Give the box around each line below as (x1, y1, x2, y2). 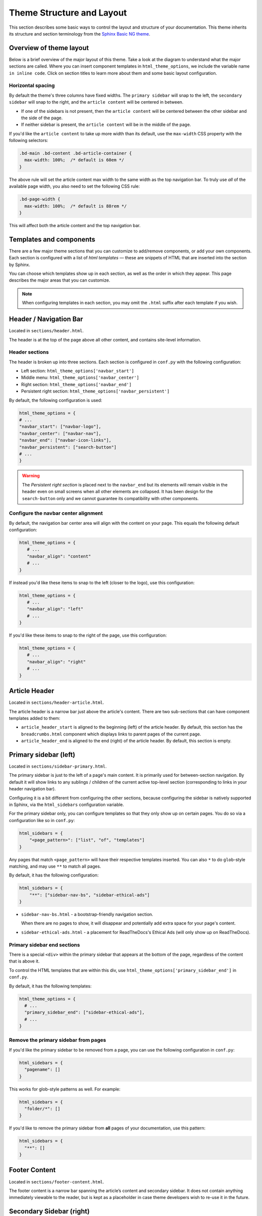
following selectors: (9, 138, 49, 143)
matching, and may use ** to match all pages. (9, 863, 101, 869)
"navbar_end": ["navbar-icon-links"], (19, 438, 112, 443)
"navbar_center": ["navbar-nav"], (19, 430, 101, 436)
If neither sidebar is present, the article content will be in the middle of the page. (21, 122, 191, 127)
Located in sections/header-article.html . (9, 699, 104, 705)
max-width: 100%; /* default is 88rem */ (24, 203, 127, 209)
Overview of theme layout (9, 44, 89, 52)
